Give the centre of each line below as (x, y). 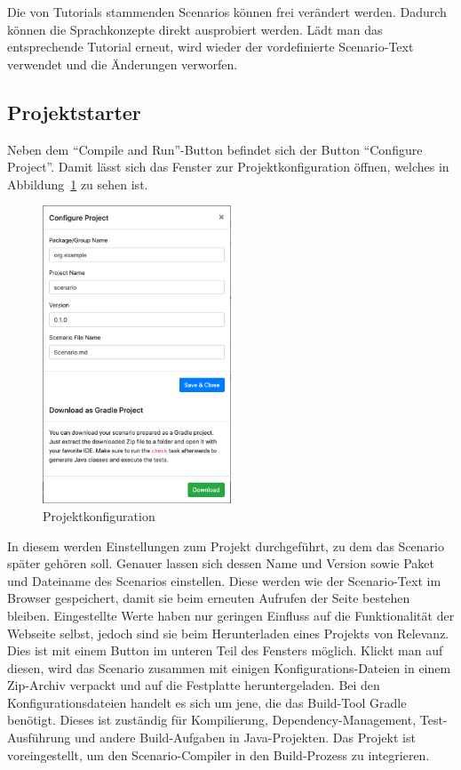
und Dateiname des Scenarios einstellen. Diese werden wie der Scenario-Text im (224, 580)
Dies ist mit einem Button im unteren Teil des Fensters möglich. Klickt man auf (225, 650)
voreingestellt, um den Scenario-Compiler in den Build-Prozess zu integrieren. (219, 754)
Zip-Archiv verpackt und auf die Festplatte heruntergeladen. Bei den (194, 685)
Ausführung (39, 738)
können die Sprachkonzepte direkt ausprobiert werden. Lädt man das (195, 29)
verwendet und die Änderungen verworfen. (123, 64)
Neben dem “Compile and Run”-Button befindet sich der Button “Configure (215, 149)
